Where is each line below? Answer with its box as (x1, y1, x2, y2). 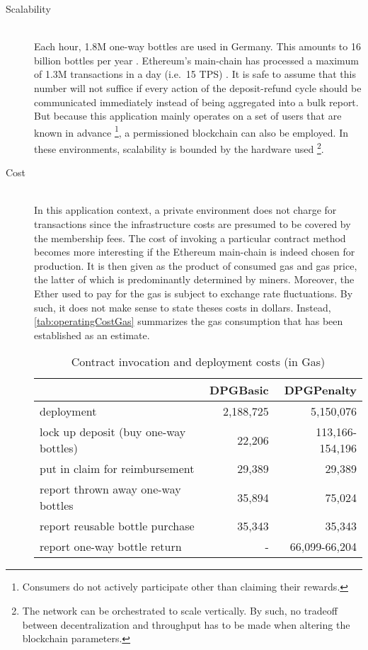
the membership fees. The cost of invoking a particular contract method (34, 230, 346, 245)
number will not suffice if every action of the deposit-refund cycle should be (34, 80, 362, 95)
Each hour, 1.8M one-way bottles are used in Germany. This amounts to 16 (34, 39, 361, 54)
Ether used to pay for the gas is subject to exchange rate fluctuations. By (34, 286, 353, 300)
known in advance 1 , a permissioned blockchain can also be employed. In (34, 122, 348, 139)
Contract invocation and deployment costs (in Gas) (71, 353, 326, 370)
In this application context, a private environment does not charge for (34, 203, 337, 217)
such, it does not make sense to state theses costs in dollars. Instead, (34, 300, 331, 314)
